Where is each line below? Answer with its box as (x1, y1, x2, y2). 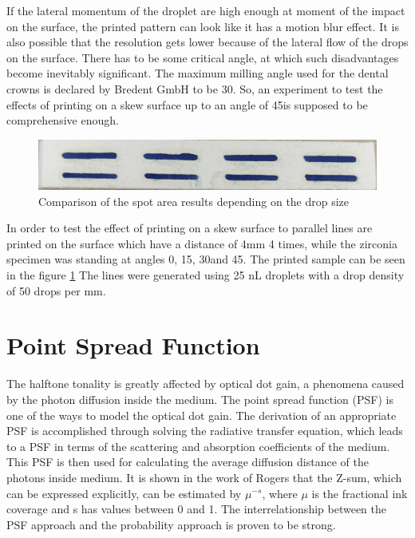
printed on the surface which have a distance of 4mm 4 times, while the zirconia (6, 235, 397, 251)
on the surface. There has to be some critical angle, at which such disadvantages (6, 49, 399, 65)
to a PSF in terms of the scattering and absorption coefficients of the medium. (6, 437, 390, 454)
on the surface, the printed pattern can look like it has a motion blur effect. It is (6, 18, 399, 34)
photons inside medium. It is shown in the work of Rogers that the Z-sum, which (6, 469, 402, 485)
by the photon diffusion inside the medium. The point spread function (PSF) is (6, 390, 393, 407)
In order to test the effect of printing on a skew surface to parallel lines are (6, 220, 373, 236)
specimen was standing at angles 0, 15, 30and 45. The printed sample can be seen (6, 251, 405, 267)
